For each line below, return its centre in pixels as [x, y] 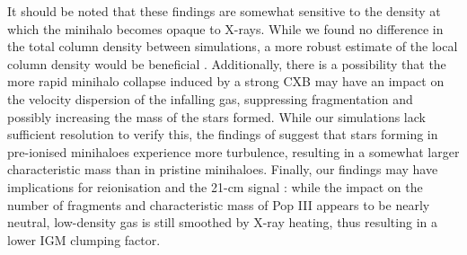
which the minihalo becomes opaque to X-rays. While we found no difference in [225, 28]
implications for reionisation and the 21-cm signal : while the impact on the [215, 186]
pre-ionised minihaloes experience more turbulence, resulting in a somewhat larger [233, 151]
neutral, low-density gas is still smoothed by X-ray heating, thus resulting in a [222, 222]
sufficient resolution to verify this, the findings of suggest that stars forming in [223, 134]
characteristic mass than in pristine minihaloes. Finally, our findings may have [223, 169]
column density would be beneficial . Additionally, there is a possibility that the [227, 63]
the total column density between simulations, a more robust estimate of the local [233, 46]
